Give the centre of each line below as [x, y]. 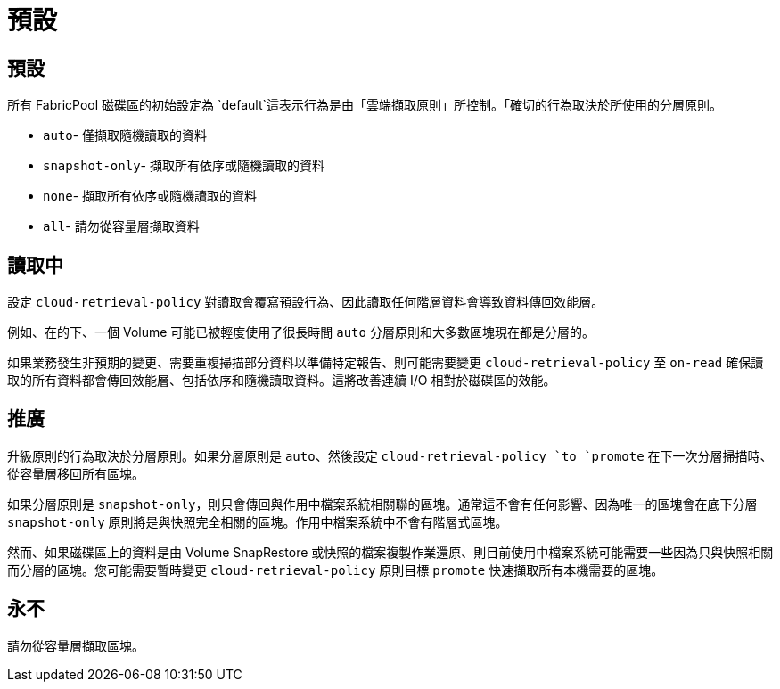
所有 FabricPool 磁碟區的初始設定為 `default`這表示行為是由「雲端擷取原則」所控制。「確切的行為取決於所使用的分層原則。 [365, 105]
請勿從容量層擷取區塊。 [76, 645]
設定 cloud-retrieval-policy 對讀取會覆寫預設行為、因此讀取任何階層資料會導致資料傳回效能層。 [306, 302]
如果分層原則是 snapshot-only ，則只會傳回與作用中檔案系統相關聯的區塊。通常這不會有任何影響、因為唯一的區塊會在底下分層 [382, 504]
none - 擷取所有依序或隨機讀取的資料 [150, 196]
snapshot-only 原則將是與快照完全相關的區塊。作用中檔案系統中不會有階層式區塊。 [258, 521]
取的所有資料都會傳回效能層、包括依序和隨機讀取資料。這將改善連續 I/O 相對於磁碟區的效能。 [282, 381]
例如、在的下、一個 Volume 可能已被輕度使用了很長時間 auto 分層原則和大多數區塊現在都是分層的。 [301, 332]
